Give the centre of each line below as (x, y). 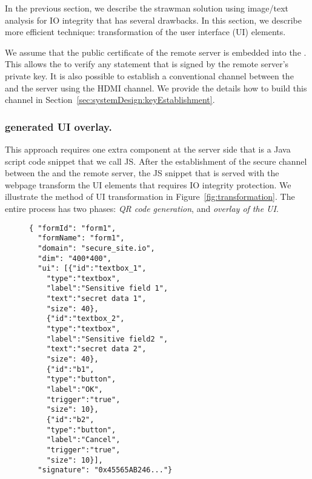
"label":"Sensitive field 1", (107, 289)
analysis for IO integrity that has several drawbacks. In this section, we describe (153, 20)
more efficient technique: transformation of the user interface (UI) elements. (145, 32)
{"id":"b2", (70, 420)
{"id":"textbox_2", (85, 319)
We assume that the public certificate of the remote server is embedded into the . (156, 52)
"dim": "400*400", (75, 258)
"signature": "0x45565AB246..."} (105, 470)
